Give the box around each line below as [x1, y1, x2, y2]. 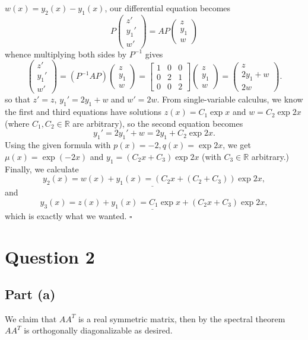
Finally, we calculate [5, 162, 79, 175]
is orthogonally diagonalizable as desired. [24, 324, 173, 336]
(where [5, 117, 30, 129]
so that [5, 93, 30, 105]
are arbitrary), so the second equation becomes [72, 117, 243, 129]
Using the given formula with [5, 139, 111, 151]
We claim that [5, 312, 57, 325]
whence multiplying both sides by [5, 47, 127, 60]
